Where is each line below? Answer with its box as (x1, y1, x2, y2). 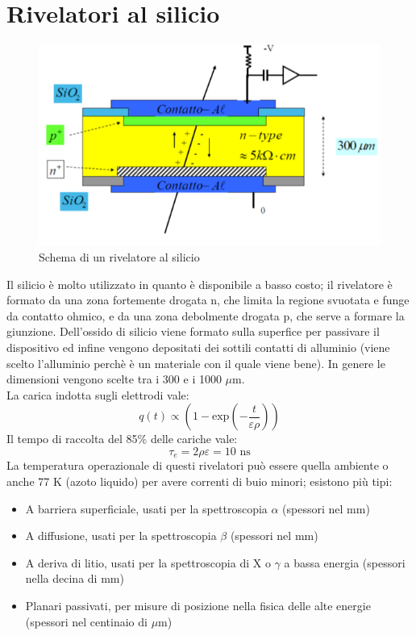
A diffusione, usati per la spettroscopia (25, 527, 217, 544)
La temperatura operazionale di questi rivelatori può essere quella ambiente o (6, 457, 389, 474)
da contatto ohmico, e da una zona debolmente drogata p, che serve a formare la (6, 307, 405, 324)
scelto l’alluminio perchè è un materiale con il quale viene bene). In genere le (6, 354, 385, 371)
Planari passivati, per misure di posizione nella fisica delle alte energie (25, 596, 371, 613)
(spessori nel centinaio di (25, 613, 148, 630)
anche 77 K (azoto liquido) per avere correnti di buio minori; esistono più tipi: (6, 472, 393, 489)
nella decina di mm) (25, 570, 124, 587)
